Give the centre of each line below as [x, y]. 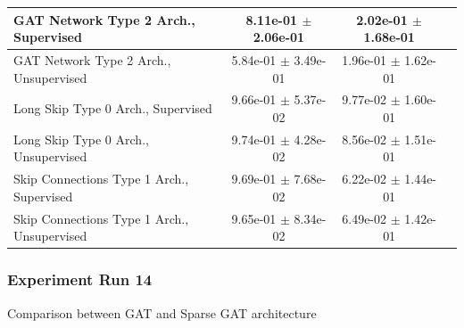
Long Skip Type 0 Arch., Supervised [113, 108]
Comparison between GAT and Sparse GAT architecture [162, 312]
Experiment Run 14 [80, 279]
